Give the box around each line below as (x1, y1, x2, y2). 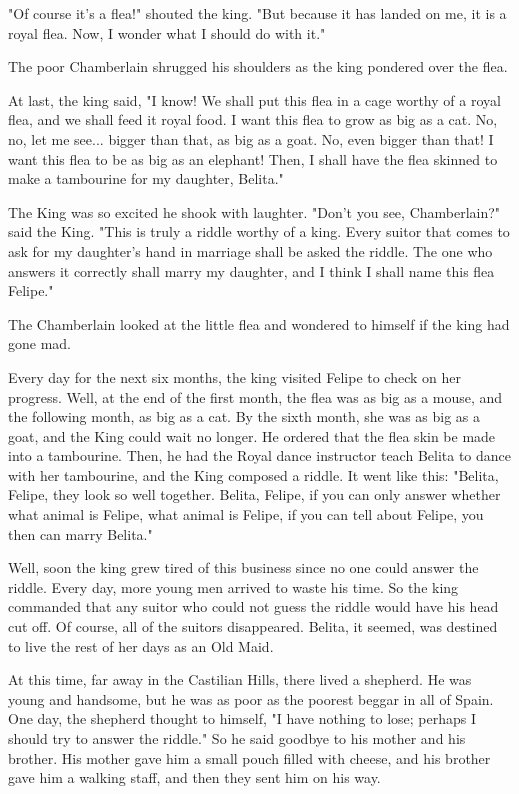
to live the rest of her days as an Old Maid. (8, 635, 274, 656)
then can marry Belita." (8, 523, 153, 544)
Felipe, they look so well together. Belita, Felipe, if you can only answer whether (8, 484, 501, 505)
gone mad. (8, 333, 71, 354)
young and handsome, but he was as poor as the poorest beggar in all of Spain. (8, 688, 494, 709)
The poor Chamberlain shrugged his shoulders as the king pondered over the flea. (8, 56, 508, 77)
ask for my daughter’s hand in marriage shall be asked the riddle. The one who (8, 240, 493, 261)
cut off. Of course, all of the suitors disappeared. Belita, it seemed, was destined (8, 616, 498, 637)
